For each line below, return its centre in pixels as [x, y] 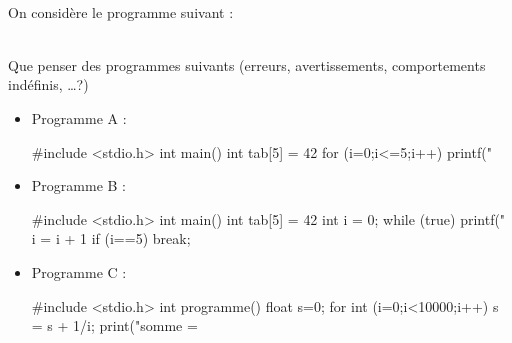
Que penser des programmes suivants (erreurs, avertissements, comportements [247, 64]
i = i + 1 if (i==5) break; [111, 238]
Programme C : [79, 271]
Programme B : [78, 185]
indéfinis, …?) [48, 84]
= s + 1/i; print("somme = [114, 325]
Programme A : [79, 117]
